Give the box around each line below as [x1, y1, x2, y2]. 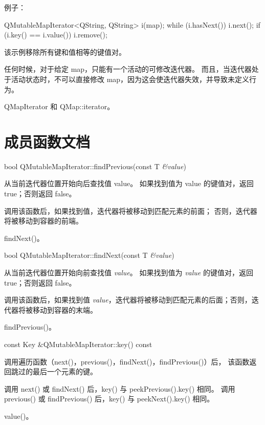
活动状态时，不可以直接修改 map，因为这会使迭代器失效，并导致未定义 [11, 73, 250, 84]
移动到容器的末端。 [32, 304, 97, 315]
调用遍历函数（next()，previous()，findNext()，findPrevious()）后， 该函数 [4, 356, 250, 367]
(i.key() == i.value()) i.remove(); [4, 29, 107, 40]
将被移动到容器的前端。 [4, 215, 83, 226]
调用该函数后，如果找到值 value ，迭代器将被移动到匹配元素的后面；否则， [4, 294, 252, 305]
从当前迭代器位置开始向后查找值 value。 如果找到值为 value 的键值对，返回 [4, 178, 254, 189]
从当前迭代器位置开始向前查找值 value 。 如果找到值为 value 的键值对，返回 [4, 267, 253, 278]
